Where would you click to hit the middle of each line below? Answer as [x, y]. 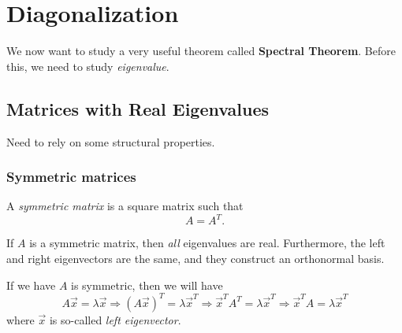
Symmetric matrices [71, 177]
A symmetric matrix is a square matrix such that [125, 206]
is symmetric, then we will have [147, 285]
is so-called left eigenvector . [115, 319]
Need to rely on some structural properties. [111, 141]
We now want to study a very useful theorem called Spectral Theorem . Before [201, 51]
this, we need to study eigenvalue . [88, 66]
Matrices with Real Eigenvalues [138, 108]
